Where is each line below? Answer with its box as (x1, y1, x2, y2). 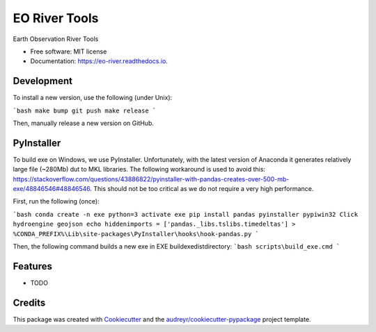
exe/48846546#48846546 (13, 185, 91, 193)
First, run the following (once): (13, 197, 100, 206)
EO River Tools (13, 10, 99, 26)
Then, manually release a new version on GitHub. (13, 119, 155, 128)
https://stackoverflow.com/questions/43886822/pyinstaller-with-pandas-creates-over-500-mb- (13, 174, 290, 183)
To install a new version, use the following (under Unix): (13, 94, 173, 102)
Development (13, 75, 73, 87)
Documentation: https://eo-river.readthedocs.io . (30, 57, 169, 65)
